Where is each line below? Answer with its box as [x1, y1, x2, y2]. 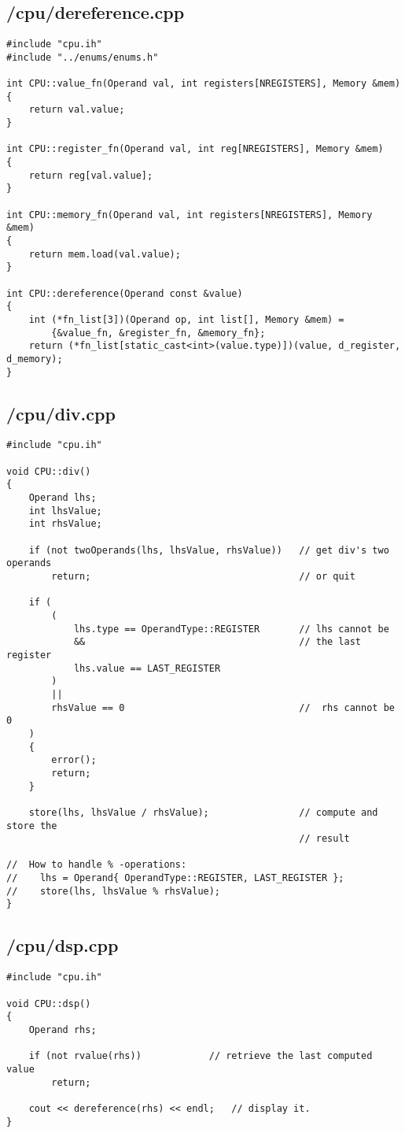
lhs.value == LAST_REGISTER [73, 662, 221, 674]
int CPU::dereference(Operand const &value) [6, 287, 243, 299]
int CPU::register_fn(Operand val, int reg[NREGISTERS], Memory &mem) [6, 143, 384, 155]
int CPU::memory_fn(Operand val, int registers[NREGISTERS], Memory [6, 209, 373, 220]
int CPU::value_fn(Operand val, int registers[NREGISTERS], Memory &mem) [6, 78, 401, 90]
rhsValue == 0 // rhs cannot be [51, 702, 395, 713]
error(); [51, 754, 97, 766]
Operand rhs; [28, 1024, 97, 1035]
